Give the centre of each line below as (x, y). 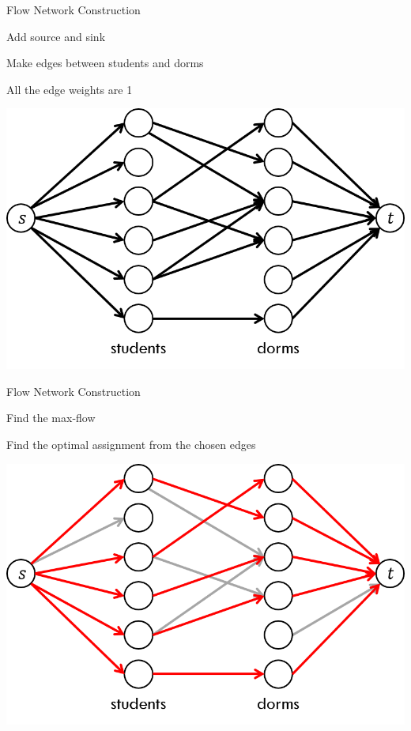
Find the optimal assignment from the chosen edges (131, 444)
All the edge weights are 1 (70, 89)
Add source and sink (56, 36)
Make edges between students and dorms (105, 63)
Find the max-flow (51, 418)
